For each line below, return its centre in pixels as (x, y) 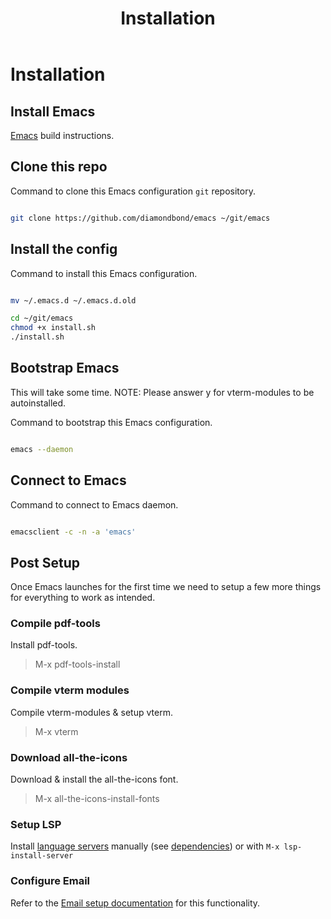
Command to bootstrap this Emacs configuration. (111, 422)
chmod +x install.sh (53, 328)
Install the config (64, 249)
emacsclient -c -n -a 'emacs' (73, 532)
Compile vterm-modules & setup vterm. (91, 712)
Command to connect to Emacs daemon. (94, 504)
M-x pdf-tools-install (77, 664)
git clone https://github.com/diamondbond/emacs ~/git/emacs (140, 218)
